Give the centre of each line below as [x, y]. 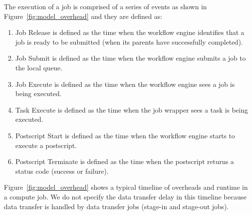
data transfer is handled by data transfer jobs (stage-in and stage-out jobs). [116, 206]
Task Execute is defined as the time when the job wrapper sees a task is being [132, 109]
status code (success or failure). [62, 171]
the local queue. [39, 67]
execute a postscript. [46, 145]
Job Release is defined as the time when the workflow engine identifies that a [130, 32]
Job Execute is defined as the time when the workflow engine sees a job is [125, 84]
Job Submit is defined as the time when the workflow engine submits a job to [130, 58]
